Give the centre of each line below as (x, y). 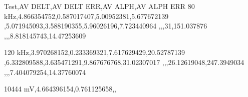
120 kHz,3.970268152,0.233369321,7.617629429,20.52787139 (94, 52)
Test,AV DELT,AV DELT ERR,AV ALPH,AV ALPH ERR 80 (99, 6)
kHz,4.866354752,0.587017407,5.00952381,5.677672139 (86, 16)
